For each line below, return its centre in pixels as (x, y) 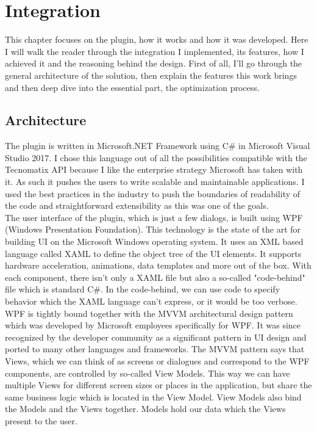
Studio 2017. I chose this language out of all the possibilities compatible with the (156, 157)
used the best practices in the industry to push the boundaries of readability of (153, 193)
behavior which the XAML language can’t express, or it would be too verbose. (151, 301)
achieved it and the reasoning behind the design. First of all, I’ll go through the (154, 63)
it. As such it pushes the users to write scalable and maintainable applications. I (155, 182)
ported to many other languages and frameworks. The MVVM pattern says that (155, 349)
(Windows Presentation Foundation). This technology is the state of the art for (153, 229)
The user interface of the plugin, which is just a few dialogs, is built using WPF (154, 217)
